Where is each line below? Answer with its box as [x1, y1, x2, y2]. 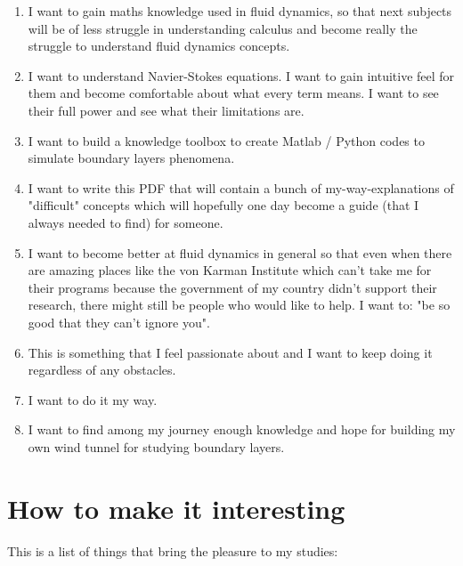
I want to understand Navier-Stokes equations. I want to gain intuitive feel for [28, 66, 455, 85]
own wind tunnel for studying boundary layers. [28, 437, 285, 456]
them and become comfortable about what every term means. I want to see [28, 84, 439, 102]
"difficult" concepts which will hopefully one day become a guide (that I [28, 196, 419, 214]
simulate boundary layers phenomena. [28, 149, 235, 167]
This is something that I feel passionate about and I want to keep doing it [28, 343, 433, 361]
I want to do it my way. [28, 390, 158, 408]
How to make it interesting [7, 489, 345, 526]
